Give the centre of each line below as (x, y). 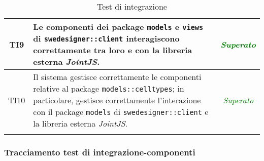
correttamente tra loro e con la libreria (113, 50)
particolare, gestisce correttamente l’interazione (117, 100)
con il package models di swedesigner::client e (121, 112)
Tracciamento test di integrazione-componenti (100, 152)
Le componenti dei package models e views (118, 27)
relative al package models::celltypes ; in (109, 88)
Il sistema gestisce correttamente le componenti (117, 77)
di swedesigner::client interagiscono (106, 38)
